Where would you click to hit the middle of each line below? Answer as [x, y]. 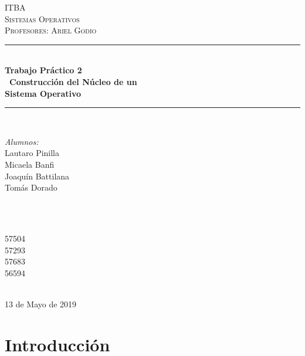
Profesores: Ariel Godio [51, 30]
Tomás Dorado [31, 187]
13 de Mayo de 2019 [41, 304]
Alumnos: [22, 141]
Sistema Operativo [43, 93]
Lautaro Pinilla [32, 153]
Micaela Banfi [30, 164]
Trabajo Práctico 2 [43, 70]
